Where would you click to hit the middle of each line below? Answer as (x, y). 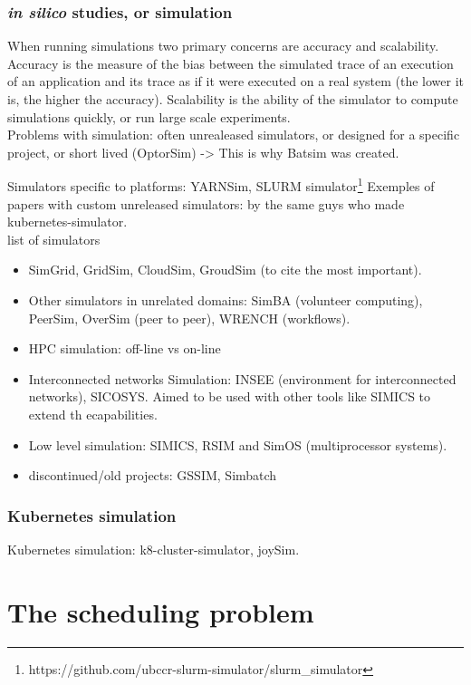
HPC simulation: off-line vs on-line (125, 348)
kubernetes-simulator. (67, 222)
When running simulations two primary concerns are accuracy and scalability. (223, 46)
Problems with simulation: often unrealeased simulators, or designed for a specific (234, 135)
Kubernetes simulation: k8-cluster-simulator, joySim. (154, 549)
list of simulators (54, 239)
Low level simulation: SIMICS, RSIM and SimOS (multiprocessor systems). (238, 444)
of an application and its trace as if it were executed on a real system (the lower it (236, 81)
